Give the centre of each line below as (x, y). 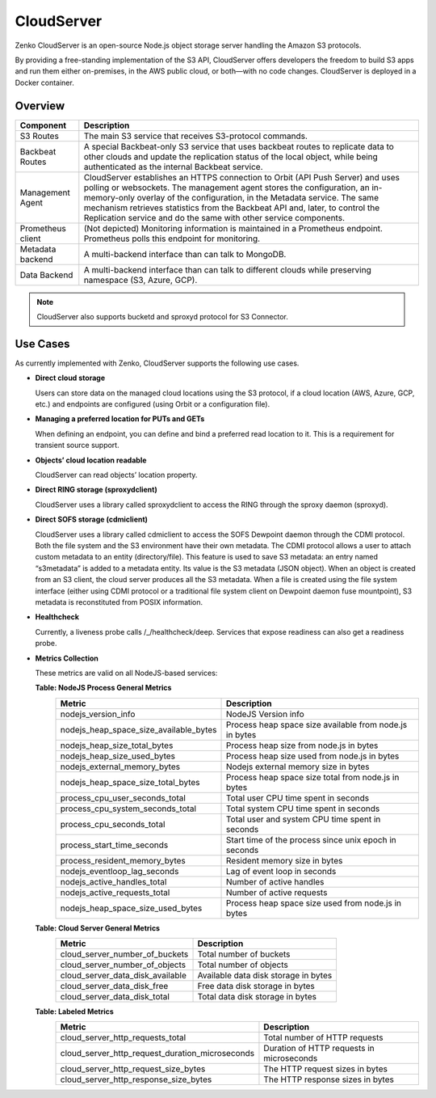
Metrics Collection (67, 658)
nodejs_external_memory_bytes (120, 766)
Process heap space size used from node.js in (314, 903)
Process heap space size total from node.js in (313, 777)
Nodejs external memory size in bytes (298, 766)
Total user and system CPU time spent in (304, 819)
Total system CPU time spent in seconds (303, 809)
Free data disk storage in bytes (256, 986)
